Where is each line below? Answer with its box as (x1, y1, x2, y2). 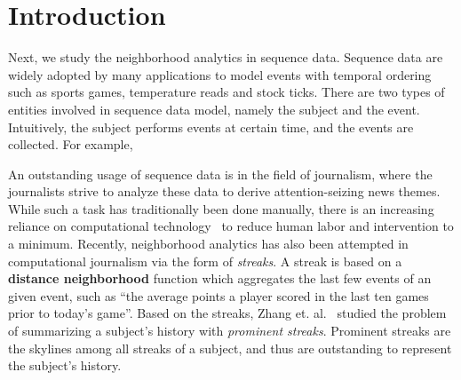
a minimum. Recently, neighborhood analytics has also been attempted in (8, 234, 409, 253)
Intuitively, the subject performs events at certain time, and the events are (8, 117, 414, 136)
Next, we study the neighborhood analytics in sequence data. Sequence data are (8, 48, 443, 67)
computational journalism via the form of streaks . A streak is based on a (8, 251, 402, 270)
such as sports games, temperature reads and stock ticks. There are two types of (8, 83, 445, 101)
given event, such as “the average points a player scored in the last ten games (8, 286, 429, 305)
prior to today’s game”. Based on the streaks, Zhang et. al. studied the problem (8, 304, 447, 322)
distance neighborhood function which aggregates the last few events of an (8, 269, 432, 288)
